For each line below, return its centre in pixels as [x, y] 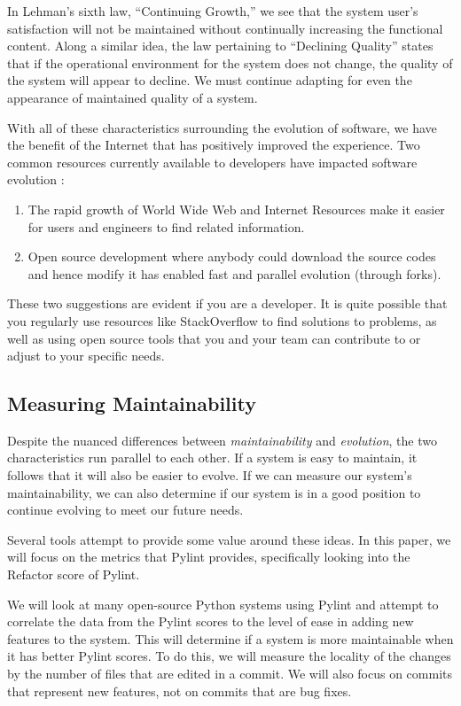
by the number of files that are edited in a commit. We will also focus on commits [230, 674]
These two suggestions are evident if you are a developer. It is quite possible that [227, 303]
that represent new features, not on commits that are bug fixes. [180, 690]
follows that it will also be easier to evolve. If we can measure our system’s [210, 475]
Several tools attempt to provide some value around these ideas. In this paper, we [229, 539]
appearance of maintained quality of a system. [133, 97]
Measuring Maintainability [132, 403]
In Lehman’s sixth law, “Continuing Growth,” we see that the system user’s [213, 11]
